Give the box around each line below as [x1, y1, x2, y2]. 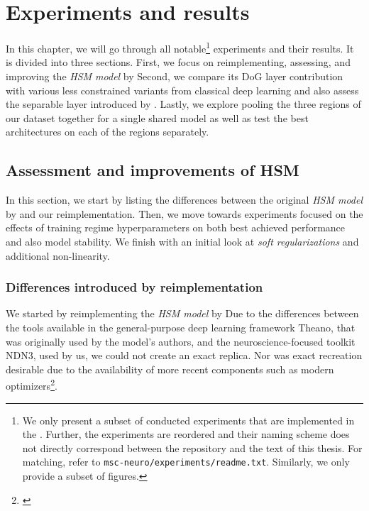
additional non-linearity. [6, 248, 110, 263]
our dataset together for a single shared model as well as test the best [6, 110, 309, 125]
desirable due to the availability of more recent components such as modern [6, 361, 334, 376]
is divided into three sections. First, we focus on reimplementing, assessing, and [6, 55, 351, 70]
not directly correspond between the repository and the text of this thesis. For [22, 440, 363, 455]
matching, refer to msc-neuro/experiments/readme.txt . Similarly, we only [22, 454, 350, 469]
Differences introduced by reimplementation [6, 278, 263, 296]
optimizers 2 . [6, 376, 57, 392]
